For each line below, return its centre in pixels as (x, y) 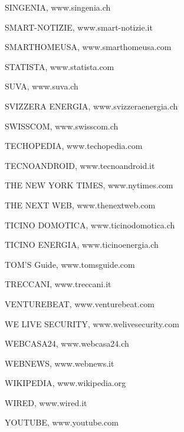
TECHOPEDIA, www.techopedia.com (74, 146)
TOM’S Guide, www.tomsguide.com (70, 264)
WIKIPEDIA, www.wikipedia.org (65, 383)
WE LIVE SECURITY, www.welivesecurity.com (92, 323)
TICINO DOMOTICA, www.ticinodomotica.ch (90, 225)
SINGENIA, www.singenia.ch (58, 7)
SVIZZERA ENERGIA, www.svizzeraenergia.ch (91, 106)
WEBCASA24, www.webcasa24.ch (67, 343)
